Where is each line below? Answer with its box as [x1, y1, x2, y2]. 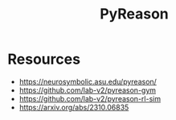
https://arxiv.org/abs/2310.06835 [18, 102, 129, 112]
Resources [7, 50, 81, 68]
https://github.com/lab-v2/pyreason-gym [18, 85, 157, 95]
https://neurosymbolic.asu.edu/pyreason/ [18, 77, 158, 86]
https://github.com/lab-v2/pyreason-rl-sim [18, 93, 162, 103]
